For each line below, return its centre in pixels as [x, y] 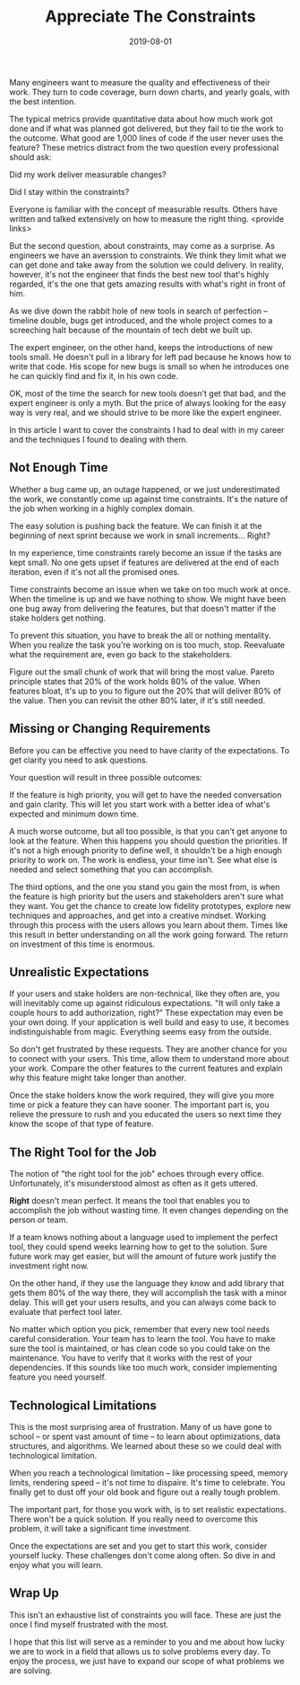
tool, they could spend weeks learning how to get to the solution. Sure [138, 1247]
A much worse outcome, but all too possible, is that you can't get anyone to [149, 831]
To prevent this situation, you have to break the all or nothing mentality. [140, 635]
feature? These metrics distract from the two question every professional [144, 147]
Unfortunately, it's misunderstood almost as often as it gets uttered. [133, 1184]
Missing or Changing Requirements [110, 729]
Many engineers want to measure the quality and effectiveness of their [140, 82]
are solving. [31, 1670]
